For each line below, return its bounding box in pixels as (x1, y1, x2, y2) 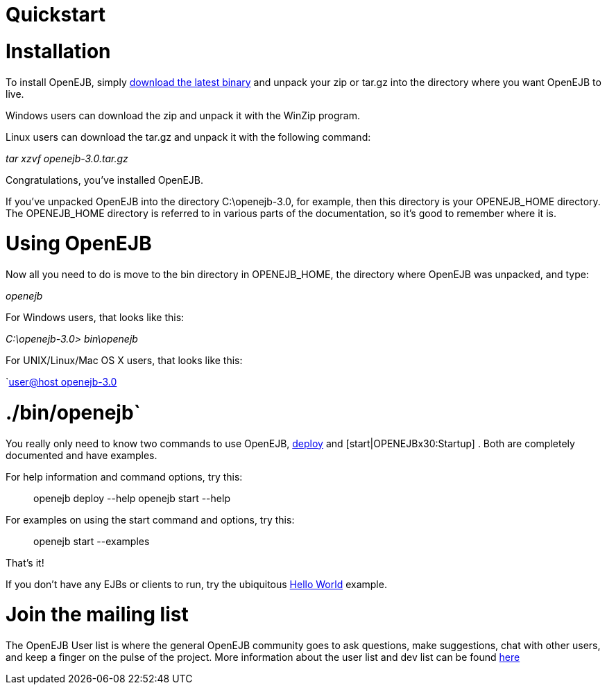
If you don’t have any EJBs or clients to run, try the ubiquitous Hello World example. (6, 578, 387, 590)
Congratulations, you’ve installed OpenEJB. (6, 173, 204, 186)
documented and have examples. (6, 449, 157, 461)
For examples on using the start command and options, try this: (6, 513, 295, 526)
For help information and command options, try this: (6, 470, 243, 483)
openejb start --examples (33, 535, 150, 547)
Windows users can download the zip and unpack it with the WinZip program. (6, 109, 360, 121)
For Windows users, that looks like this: (6, 311, 185, 323)
